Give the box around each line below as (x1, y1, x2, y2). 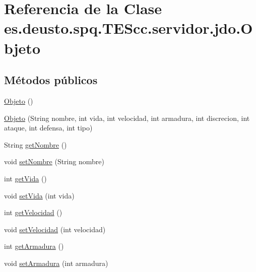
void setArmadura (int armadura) (4, 257, 108, 268)
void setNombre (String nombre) (4, 156, 104, 167)
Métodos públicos (4, 72, 98, 88)
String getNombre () (4, 139, 67, 150)
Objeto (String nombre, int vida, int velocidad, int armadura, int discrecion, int (4, 112, 250, 123)
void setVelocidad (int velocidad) (4, 224, 106, 234)
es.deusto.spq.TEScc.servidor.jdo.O (4, 18, 253, 38)
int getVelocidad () (4, 207, 62, 218)
